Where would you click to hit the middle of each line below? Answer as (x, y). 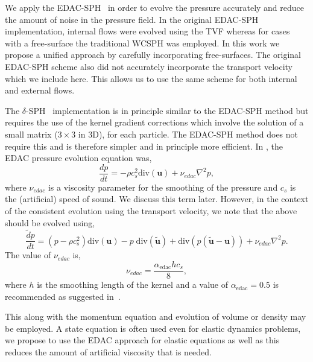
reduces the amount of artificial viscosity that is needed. (108, 352)
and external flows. (40, 90)
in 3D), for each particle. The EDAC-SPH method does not (188, 134)
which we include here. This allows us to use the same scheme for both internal (151, 78)
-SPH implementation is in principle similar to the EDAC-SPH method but (167, 110)
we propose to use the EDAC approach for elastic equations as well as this (142, 340)
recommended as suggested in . (63, 296)
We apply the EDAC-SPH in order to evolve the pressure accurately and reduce (155, 7)
